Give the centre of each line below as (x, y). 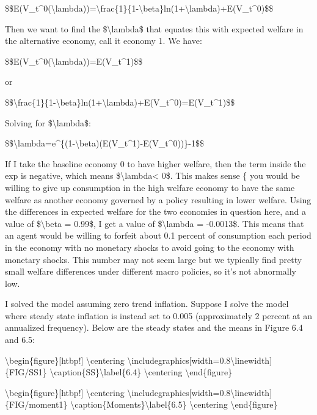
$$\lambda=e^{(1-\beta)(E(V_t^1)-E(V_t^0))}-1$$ (104, 143)
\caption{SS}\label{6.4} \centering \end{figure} (141, 372)
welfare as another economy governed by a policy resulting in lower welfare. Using (158, 199)
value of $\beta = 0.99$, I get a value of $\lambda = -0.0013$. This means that (155, 223)
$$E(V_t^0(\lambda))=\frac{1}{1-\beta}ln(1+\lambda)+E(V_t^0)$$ (139, 8)
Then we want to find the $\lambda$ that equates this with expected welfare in (154, 28)
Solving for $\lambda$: (48, 122)
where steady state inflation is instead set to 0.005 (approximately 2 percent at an (158, 315)
